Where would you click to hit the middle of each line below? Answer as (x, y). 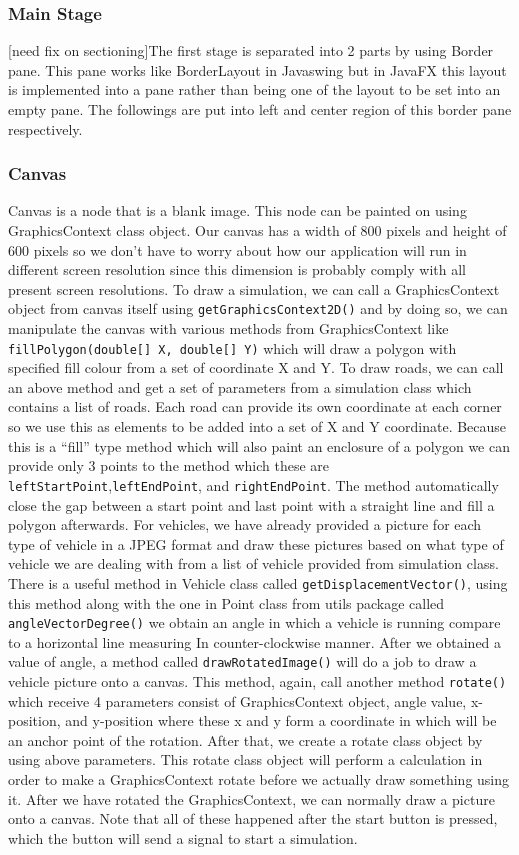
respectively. (45, 128)
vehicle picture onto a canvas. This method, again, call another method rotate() (257, 681)
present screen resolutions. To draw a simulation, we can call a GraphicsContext (254, 288)
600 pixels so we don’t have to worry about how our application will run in (237, 249)
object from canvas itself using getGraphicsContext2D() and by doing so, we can (258, 308)
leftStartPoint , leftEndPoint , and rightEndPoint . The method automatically (253, 484)
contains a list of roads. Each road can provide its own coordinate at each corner (255, 406)
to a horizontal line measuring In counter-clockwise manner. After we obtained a (255, 641)
